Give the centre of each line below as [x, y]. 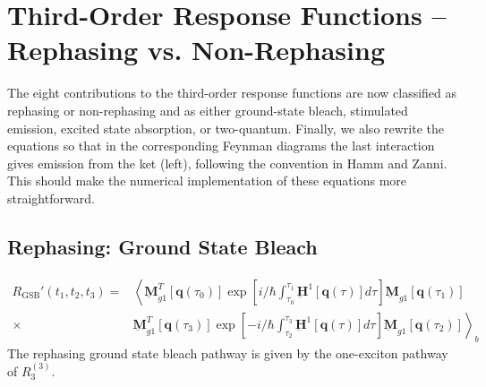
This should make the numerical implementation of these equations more [207, 181]
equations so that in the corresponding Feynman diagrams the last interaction [221, 146]
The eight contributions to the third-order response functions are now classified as [232, 93]
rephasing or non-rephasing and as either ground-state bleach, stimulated [208, 110]
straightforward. [51, 198]
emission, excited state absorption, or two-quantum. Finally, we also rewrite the [226, 128]
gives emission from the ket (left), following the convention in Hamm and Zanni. [227, 163]
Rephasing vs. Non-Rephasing [196, 50]
